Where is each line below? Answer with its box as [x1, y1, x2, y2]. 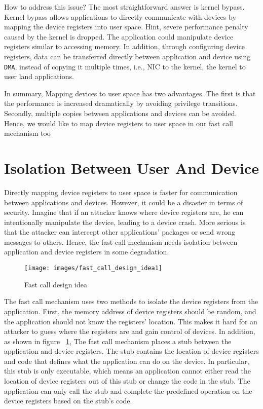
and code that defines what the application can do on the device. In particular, [4, 355, 249, 366]
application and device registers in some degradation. [4, 246, 169, 257]
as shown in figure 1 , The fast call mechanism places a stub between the [4, 336, 232, 346]
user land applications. [4, 71, 74, 82]
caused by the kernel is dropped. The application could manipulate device [4, 31, 234, 42]
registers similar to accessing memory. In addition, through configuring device [4, 41, 245, 52]
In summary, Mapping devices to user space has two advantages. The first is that [4, 88, 256, 98]
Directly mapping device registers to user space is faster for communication [4, 187, 238, 197]
